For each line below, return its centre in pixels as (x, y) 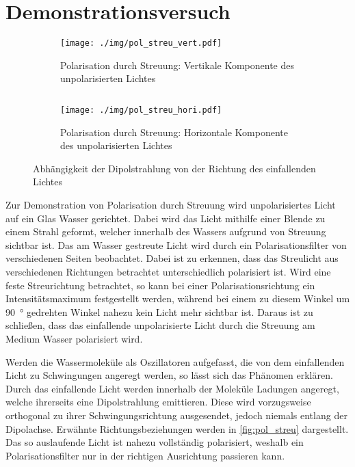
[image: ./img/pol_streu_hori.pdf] (141, 110)
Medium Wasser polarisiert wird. (74, 338)
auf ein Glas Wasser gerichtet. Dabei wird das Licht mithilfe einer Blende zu (166, 218)
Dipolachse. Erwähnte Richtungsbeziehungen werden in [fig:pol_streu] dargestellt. (177, 428)
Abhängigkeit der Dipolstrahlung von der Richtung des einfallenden (174, 168)
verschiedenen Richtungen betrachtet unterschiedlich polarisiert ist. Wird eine (168, 271)
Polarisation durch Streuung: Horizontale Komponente (174, 132)
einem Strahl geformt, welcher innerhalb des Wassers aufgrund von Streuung (166, 231)
